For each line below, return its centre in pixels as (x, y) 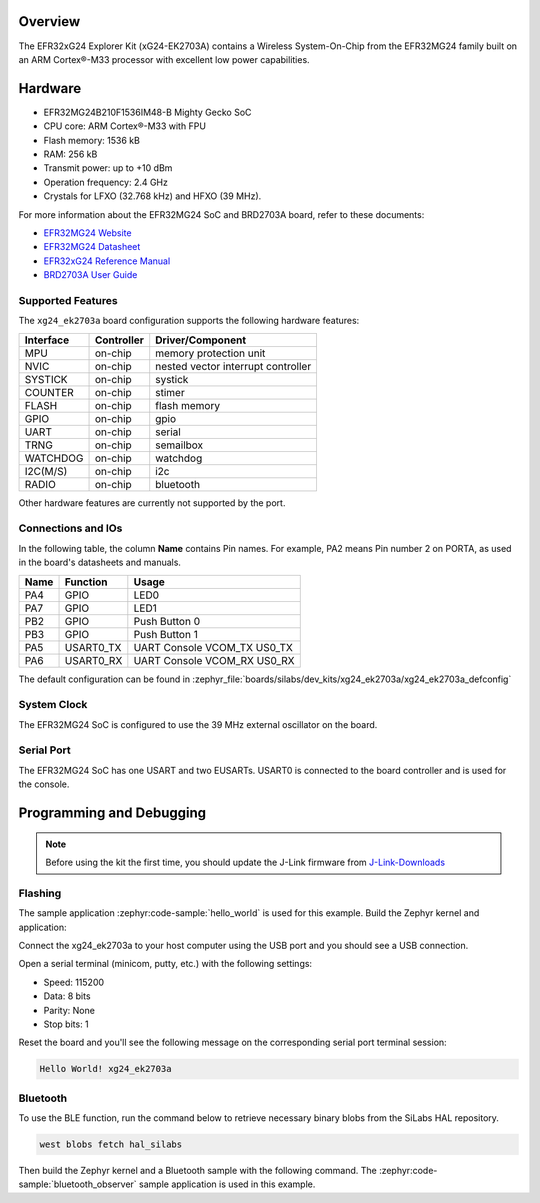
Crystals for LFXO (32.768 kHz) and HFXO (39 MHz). (152, 196)
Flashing (40, 893)
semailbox (179, 445)
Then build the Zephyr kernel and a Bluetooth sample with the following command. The (197, 1170)
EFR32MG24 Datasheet (92, 247)
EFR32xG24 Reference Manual (107, 261)
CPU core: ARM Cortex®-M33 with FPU (125, 126)
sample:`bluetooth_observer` (77, 1184)
